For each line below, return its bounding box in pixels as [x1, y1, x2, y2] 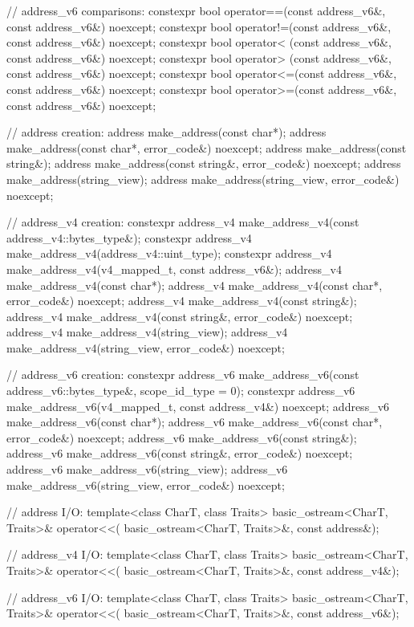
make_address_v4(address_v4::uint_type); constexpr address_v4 [6, 245, 332, 262]
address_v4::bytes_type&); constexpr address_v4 [6, 229, 252, 246]
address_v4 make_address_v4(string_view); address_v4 [6, 324, 288, 340]
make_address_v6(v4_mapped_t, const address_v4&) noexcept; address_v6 [6, 397, 390, 414]
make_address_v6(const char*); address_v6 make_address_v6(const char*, [6, 413, 383, 430]
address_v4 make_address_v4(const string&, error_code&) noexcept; [6, 307, 353, 324]
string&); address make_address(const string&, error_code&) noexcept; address [6, 155, 401, 172]
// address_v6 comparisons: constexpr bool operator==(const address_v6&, [6, 2, 386, 18]
